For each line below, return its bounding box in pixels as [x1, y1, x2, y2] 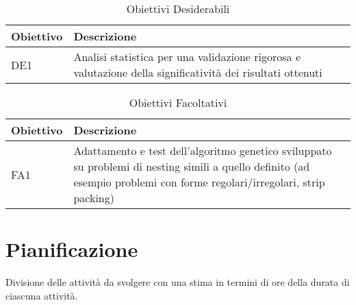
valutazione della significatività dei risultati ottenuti [73, 64, 322, 80]
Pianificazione [5, 235, 138, 263]
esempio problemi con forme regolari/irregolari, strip [73, 174, 325, 190]
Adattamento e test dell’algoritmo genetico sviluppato [73, 143, 332, 158]
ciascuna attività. [5, 288, 78, 302]
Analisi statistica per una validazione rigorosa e [73, 49, 301, 64]
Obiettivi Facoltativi [129, 95, 227, 110]
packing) [73, 190, 114, 206]
